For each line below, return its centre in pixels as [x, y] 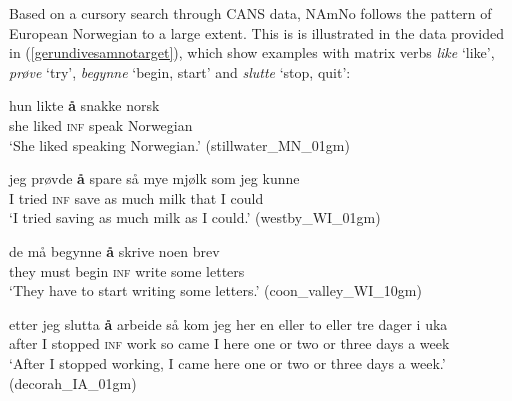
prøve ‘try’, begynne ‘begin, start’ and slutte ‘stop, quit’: [180, 71]
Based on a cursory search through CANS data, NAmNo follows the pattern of [250, 13]
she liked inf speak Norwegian [101, 124]
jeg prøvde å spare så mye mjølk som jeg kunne [154, 178]
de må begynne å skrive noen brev [114, 250]
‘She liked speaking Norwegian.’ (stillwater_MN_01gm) [179, 144]
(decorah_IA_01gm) [73, 382]
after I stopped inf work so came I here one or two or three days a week [229, 343]
